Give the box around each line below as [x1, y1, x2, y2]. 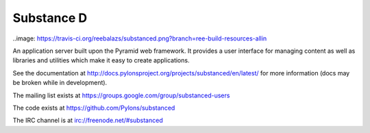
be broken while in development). [12, 79, 108, 87]
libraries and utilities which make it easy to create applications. [12, 56, 190, 64]
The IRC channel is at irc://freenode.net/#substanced [12, 117, 164, 125]
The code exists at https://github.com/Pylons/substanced [12, 104, 175, 112]
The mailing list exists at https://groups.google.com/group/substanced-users [12, 91, 230, 99]
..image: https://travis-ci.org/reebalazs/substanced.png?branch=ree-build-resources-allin [12, 34, 267, 43]
